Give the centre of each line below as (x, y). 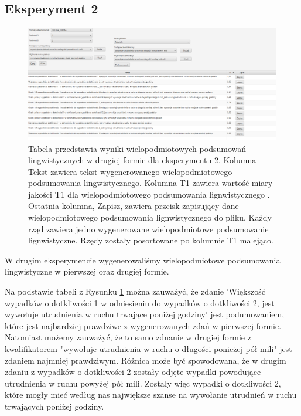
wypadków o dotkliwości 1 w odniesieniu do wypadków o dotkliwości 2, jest (140, 302)
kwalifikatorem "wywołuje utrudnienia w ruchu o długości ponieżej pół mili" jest (148, 349)
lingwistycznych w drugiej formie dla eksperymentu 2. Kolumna (142, 160)
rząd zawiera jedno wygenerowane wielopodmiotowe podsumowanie (148, 229)
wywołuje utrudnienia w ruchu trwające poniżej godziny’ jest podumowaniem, (145, 314)
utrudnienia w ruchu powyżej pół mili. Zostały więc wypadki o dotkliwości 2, (143, 383)
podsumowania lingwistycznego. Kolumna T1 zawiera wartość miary (150, 183)
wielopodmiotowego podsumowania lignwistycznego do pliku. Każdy (150, 217)
